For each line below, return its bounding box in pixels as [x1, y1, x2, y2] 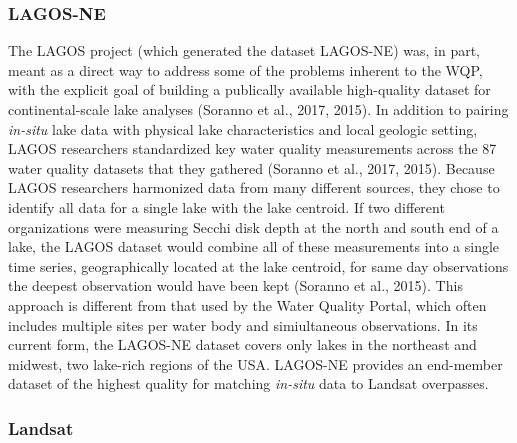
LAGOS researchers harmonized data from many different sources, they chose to [8, 177, 500, 198]
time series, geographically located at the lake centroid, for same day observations [8, 255, 509, 276]
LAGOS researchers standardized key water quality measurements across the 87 [8, 138, 497, 159]
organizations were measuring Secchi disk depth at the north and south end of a [8, 216, 499, 237]
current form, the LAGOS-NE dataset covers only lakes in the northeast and [8, 334, 477, 355]
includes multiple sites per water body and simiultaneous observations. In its [8, 314, 478, 335]
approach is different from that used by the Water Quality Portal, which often [8, 294, 487, 315]
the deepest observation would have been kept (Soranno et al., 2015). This [8, 275, 463, 296]
